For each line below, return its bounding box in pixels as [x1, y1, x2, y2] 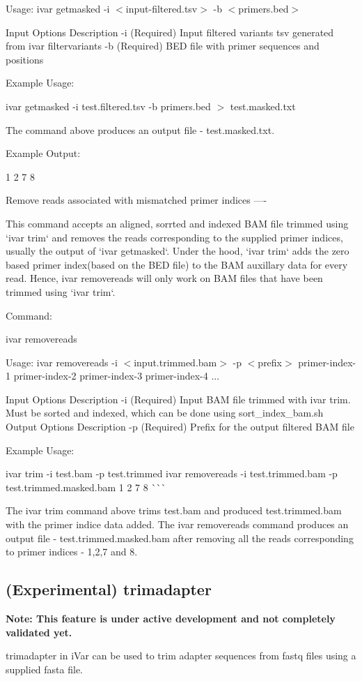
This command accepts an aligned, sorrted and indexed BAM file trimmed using [6, 216, 349, 230]
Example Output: [6, 146, 81, 160]
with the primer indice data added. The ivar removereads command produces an [6, 517, 349, 532]
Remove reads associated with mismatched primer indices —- [6, 193, 267, 207]
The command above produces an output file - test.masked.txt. [6, 122, 275, 137]
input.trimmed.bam [134, 354, 217, 369]
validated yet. [6, 624, 72, 639]
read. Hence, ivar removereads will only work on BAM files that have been [6, 271, 323, 285]
